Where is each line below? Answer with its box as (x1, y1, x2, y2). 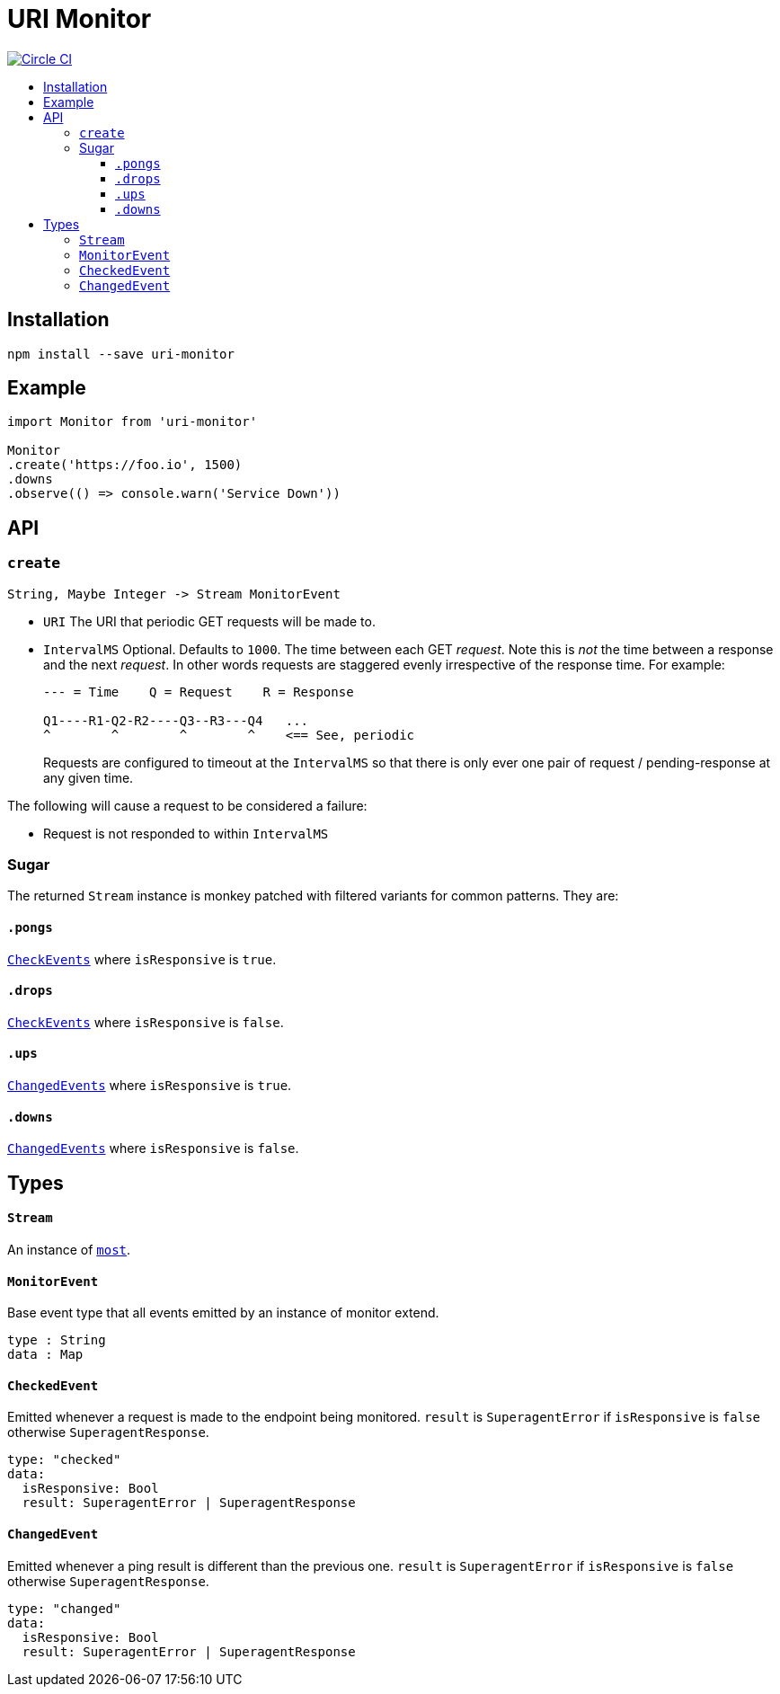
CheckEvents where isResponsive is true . (7, 951, 277, 967)
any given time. (43, 769, 134, 785)
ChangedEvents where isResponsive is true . (7, 1078, 292, 1094)
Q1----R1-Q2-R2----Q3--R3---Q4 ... (43, 713, 309, 728)
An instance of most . (7, 1241, 131, 1257)
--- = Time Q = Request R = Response (43, 684, 354, 699)
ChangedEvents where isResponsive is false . (7, 1140, 299, 1157)
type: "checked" (7, 1452, 121, 1468)
